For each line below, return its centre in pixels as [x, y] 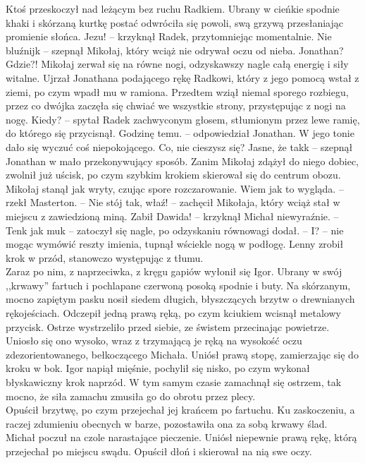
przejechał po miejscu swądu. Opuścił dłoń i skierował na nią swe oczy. [159, 451]
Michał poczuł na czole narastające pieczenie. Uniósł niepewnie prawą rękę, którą [181, 437]
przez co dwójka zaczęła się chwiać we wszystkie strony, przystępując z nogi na [176, 106]
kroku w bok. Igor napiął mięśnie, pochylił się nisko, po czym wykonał [158, 368]
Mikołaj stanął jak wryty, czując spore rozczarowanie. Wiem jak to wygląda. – [175, 188]
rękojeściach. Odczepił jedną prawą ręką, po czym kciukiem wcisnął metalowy [173, 313]
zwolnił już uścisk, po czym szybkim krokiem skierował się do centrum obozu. [173, 175]
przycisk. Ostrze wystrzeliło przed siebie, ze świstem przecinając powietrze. [168, 326]
